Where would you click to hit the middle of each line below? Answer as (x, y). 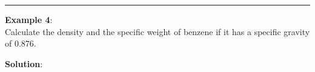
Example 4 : (29, 19)
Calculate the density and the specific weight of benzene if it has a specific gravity (157, 31)
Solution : (24, 63)
